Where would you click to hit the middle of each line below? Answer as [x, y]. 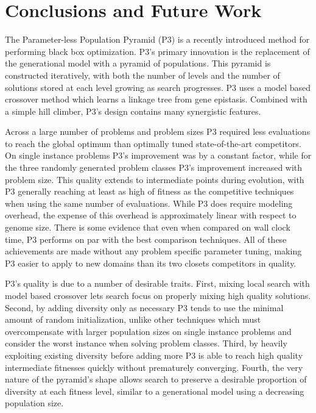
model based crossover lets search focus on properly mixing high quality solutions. [158, 295]
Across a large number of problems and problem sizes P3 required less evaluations [158, 131]
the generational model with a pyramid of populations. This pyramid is [138, 63]
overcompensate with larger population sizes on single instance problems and [148, 331]
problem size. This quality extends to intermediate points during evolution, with [155, 179]
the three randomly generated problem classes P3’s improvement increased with [154, 167]
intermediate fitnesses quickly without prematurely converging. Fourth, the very [154, 367]
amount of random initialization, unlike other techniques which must [133, 319]
